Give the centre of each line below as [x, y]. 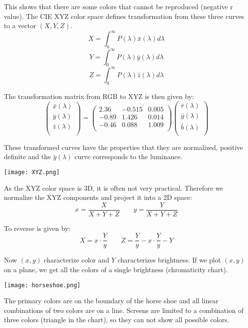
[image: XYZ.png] [32, 172]
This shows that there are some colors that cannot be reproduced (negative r [118, 6]
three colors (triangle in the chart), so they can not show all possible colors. [117, 320]
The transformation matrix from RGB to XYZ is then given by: [99, 96]
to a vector [20, 25]
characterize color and [77, 260]
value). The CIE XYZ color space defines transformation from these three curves [124, 16]
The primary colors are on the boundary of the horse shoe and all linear [111, 301]
